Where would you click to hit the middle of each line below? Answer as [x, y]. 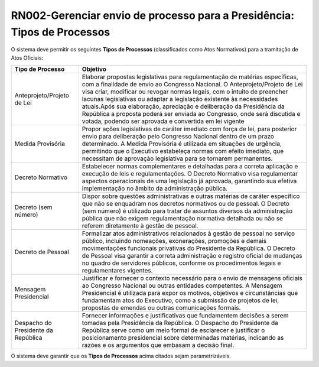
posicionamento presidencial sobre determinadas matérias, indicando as [183, 338]
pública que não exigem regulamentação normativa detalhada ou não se [183, 219]
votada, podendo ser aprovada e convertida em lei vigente [163, 121]
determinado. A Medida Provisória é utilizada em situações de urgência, [182, 144]
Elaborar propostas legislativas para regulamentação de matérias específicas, [190, 77]
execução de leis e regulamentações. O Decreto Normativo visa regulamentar [190, 174]
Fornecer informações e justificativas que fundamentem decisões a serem [185, 316]
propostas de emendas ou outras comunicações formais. [161, 308]
